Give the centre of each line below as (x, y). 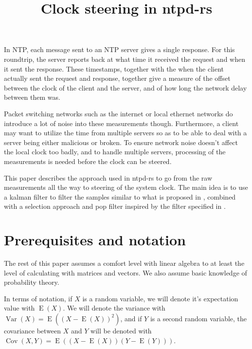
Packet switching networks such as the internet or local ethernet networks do (118, 113)
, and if (131, 318)
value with (19, 308)
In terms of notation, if (38, 298)
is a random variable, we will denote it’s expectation (160, 298)
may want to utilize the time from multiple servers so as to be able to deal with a (126, 133)
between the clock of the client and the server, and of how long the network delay (126, 87)
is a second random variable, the (198, 318)
